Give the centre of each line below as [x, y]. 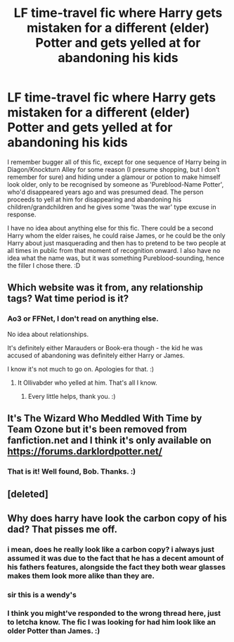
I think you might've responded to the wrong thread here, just [114, 613]
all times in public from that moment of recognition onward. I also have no [114, 250]
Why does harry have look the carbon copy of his [117, 518]
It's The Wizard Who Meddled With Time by [105, 418]
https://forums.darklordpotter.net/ [85, 451]
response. [22, 214]
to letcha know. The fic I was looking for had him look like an [112, 622]
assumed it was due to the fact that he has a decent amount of [116, 558]
